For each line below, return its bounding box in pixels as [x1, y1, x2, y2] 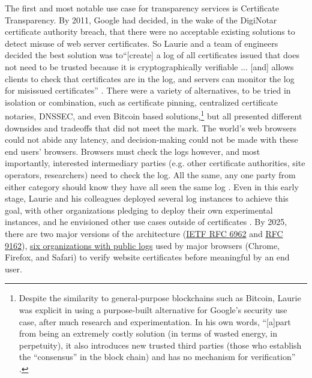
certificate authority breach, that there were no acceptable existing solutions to [5, 25, 295, 38]
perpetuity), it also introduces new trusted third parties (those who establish [19, 338, 302, 351]
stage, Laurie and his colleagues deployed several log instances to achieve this [5, 192, 289, 205]
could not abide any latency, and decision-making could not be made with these [5, 133, 298, 146]
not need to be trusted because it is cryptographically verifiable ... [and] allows [5, 60, 294, 73]
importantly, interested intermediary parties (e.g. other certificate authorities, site [5, 157, 305, 169]
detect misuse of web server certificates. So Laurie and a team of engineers [5, 37, 278, 49]
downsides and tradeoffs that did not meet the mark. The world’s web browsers [5, 121, 296, 134]
